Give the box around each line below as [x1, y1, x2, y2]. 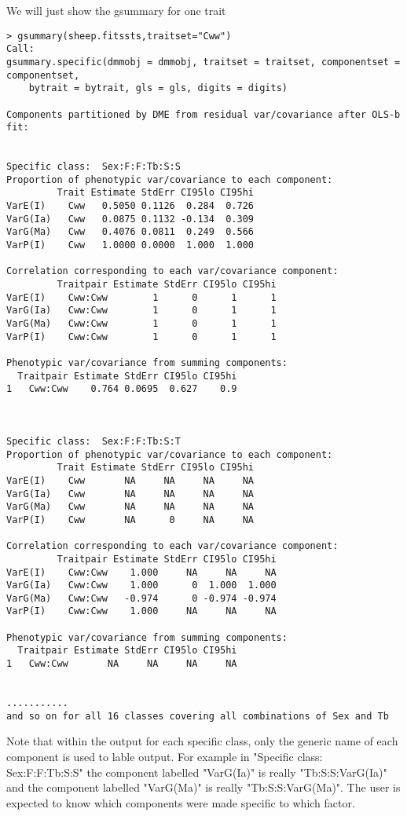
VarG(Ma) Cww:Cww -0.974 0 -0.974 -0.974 [6, 592, 277, 604]
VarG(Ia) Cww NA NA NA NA [6, 488, 254, 499]
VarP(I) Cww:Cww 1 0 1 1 [6, 331, 277, 342]
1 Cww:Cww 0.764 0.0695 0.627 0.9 [6, 383, 237, 395]
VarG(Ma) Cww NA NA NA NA [6, 501, 254, 513]
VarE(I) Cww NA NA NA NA [6, 474, 254, 486]
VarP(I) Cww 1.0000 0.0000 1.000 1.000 [6, 240, 254, 251]
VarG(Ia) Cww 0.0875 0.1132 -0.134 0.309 [6, 213, 254, 225]
